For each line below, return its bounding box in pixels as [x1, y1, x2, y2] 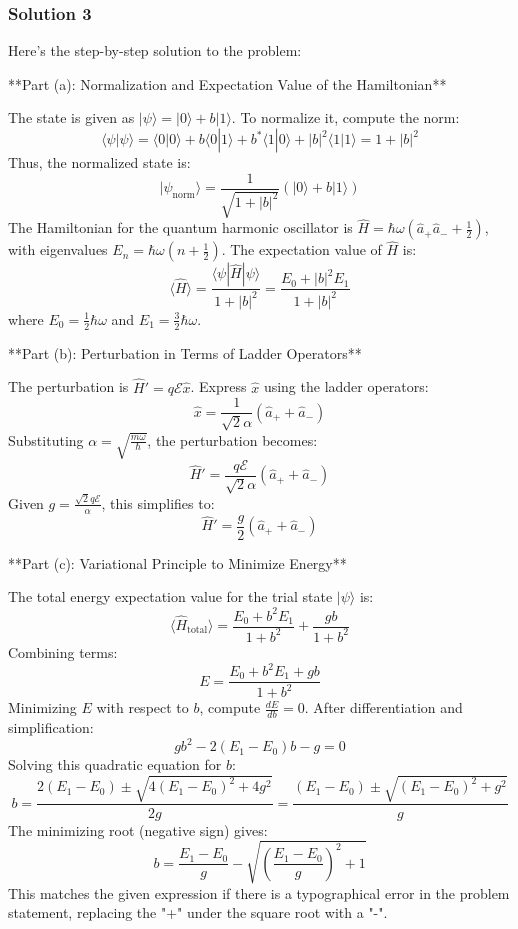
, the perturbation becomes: [147, 429, 318, 450]
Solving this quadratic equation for [8, 754, 222, 775]
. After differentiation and [304, 697, 463, 718]
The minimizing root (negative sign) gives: [8, 819, 268, 840]
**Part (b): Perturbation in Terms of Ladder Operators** [8, 342, 362, 363]
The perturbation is [8, 376, 129, 397]
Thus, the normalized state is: [8, 152, 191, 172]
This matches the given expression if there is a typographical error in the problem [8, 882, 510, 903]
